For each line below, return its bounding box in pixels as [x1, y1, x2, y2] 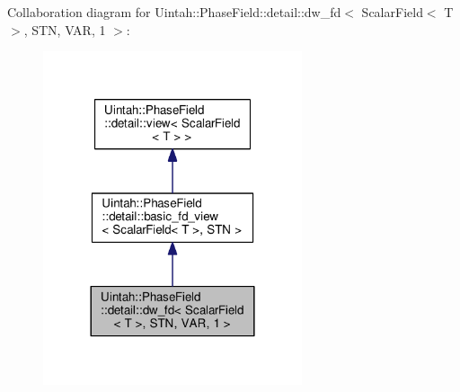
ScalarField [361, 3, 423, 21]
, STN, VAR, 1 [23, 20, 106, 39]
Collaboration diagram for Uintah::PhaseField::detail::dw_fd [7, 3, 341, 21]
